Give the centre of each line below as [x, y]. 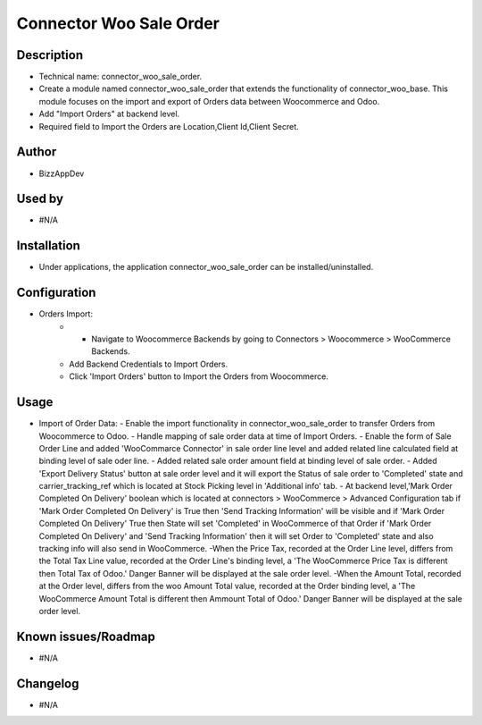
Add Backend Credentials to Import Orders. [148, 364]
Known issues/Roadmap [86, 636]
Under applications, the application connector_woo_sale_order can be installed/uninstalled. [206, 267]
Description [50, 55]
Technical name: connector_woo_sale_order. [120, 77]
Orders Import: [66, 314]
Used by [40, 199]
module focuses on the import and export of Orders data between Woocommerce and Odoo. [209, 101]
